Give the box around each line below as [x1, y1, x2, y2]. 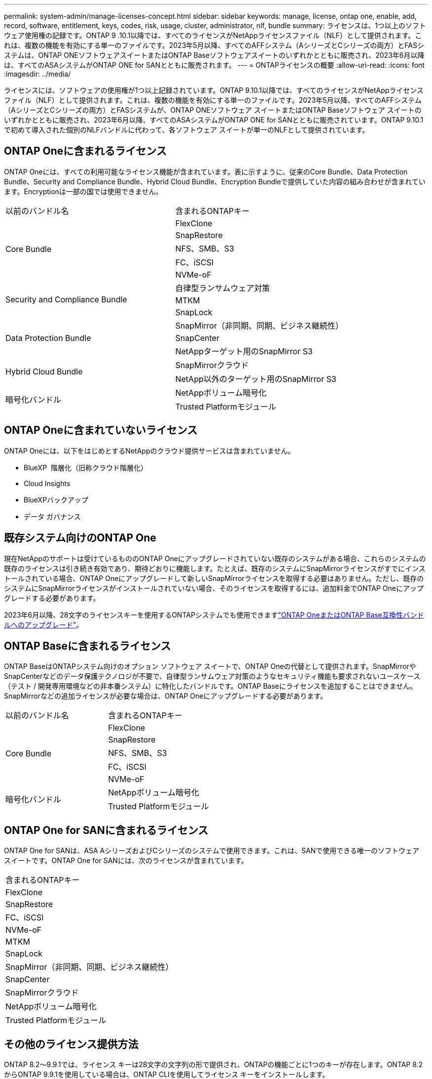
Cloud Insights [24, 479, 71, 488]
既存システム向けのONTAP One [4, 532, 156, 544]
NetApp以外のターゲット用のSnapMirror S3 [175, 373, 336, 384]
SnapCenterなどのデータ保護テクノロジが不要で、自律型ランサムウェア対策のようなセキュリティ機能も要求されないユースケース [4, 672, 421, 681]
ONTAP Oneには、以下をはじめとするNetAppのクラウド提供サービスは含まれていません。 [4, 446, 295, 455]
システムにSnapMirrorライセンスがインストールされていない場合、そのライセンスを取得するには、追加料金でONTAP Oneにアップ [4, 583, 424, 592]
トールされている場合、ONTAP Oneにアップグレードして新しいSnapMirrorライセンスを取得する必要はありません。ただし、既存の [4, 574, 424, 582]
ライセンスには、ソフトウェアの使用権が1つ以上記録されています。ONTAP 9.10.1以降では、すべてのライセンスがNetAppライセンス [4, 86, 424, 94]
